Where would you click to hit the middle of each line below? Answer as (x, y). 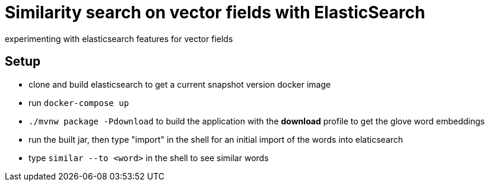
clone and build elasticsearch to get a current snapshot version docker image (180, 84)
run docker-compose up (79, 102)
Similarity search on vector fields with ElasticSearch (215, 12)
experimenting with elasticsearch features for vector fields (119, 39)
